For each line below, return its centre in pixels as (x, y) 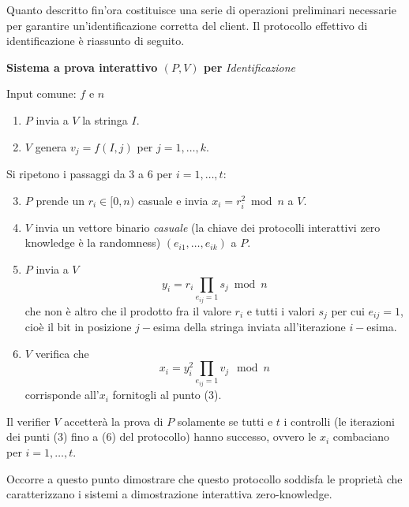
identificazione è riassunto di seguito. (96, 41)
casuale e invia (173, 200)
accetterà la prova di (114, 421)
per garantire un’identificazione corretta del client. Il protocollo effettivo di (187, 25)
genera (51, 146)
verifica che (62, 353)
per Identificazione (250, 67)
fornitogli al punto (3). (167, 395)
